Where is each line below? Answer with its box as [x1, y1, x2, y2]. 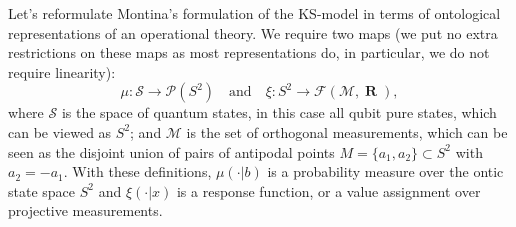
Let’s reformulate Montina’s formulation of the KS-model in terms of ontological [8, 3, 501, 23]
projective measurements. [8, 200, 163, 221]
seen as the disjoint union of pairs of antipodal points [8, 141, 335, 162]
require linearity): [8, 61, 116, 82]
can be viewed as [8, 121, 112, 142]
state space [8, 180, 76, 201]
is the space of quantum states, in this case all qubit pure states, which [61, 102, 497, 123]
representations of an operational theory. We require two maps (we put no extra [8, 22, 498, 43]
